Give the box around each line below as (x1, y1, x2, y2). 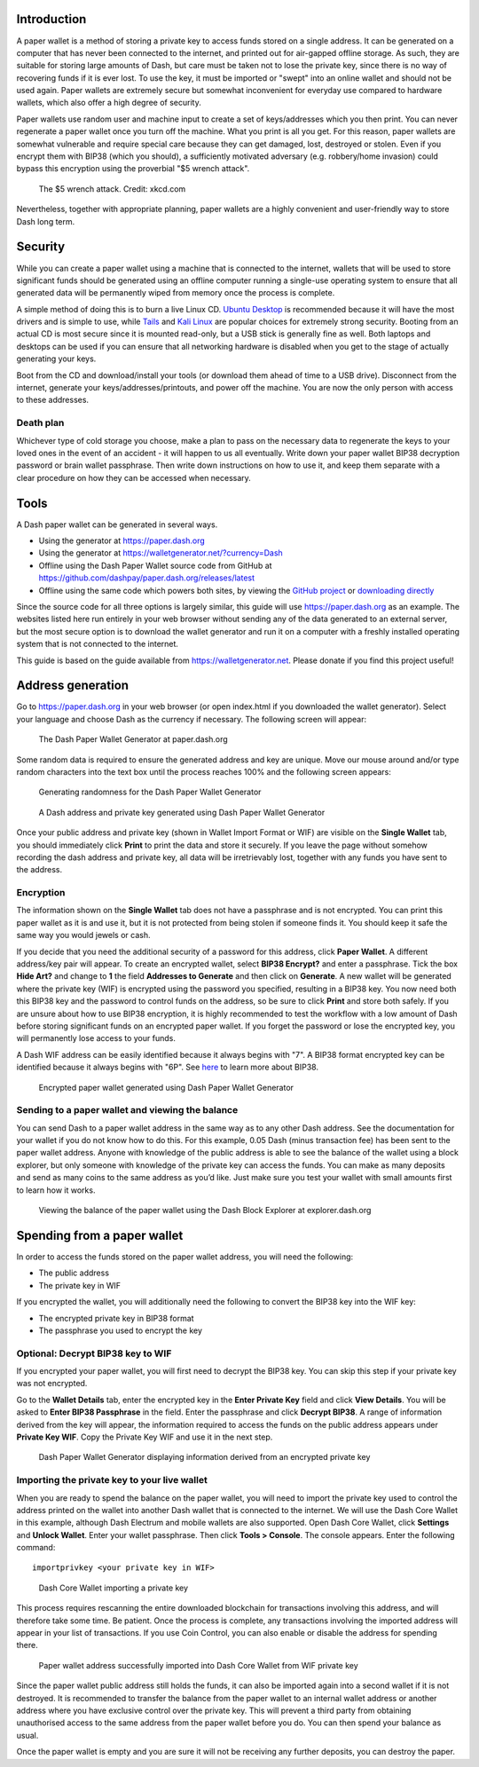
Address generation (16, 678, 129, 693)
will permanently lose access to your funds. (16, 1033, 177, 1044)
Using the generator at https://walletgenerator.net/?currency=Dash (38, 548, 283, 558)
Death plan (16, 417, 65, 430)
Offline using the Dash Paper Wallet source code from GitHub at (38, 560, 272, 571)
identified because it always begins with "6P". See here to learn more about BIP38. (16, 1061, 319, 1073)
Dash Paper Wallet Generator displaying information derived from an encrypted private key (38, 1452, 371, 1463)
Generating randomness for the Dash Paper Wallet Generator (38, 786, 262, 798)
